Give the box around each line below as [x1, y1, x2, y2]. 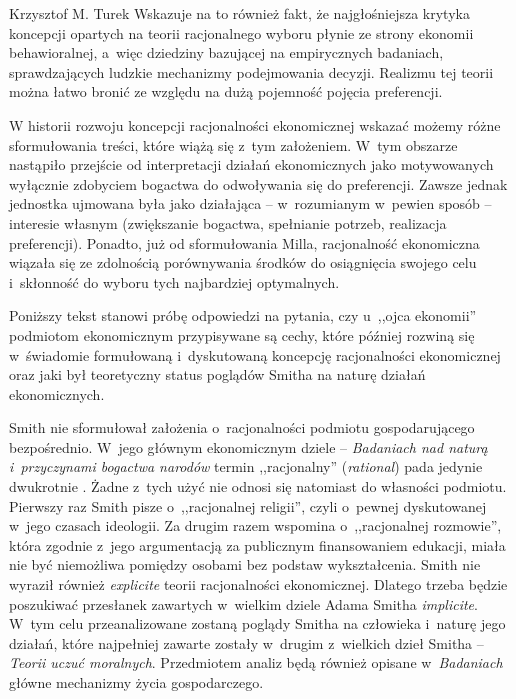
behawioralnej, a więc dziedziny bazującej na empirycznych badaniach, [9, 42, 444, 63]
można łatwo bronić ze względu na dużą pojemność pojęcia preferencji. [9, 81, 443, 102]
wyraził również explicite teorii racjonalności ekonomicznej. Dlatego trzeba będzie [9, 574, 508, 595]
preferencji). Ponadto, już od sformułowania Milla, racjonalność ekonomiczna [9, 232, 480, 253]
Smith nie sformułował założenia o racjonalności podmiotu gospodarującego [9, 417, 475, 438]
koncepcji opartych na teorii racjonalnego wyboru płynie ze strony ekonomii [9, 22, 474, 43]
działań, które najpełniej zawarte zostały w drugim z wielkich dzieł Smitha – [9, 632, 484, 653]
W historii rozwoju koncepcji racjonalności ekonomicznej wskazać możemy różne [9, 114, 501, 135]
